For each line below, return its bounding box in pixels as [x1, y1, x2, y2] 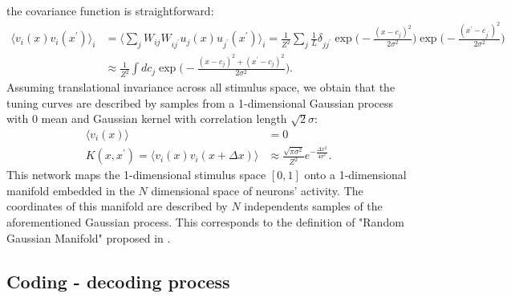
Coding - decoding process [6, 268, 230, 293]
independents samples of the [244, 198, 383, 214]
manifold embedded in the [6, 182, 135, 198]
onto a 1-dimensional [304, 166, 407, 183]
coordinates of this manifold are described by [6, 198, 228, 214]
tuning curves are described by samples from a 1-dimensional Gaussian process [6, 94, 394, 111]
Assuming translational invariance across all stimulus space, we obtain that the [6, 79, 395, 96]
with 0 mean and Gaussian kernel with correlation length [6, 110, 287, 127]
